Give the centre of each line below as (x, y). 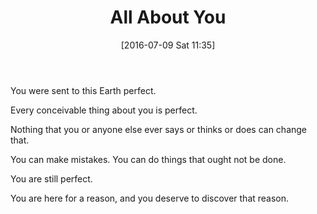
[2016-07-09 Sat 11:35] (168, 45)
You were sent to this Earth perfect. (83, 90)
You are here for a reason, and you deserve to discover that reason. (150, 198)
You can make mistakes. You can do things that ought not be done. (148, 159)
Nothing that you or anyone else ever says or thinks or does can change (159, 129)
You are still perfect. (51, 178)
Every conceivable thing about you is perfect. (104, 110)
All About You (168, 17)
